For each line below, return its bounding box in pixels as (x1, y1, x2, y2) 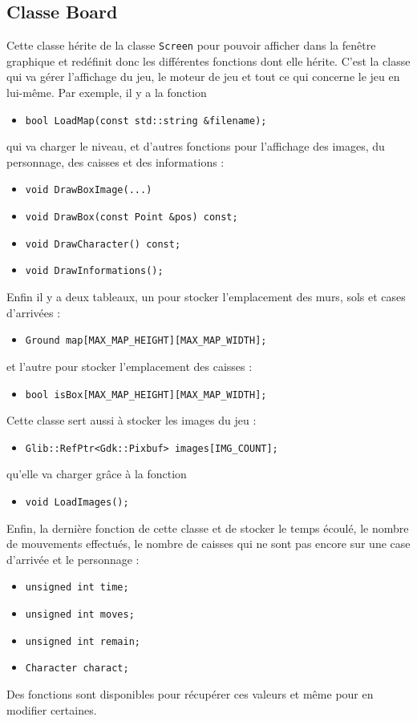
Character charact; (25, 663, 129, 675)
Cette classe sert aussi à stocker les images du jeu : (6, 412, 257, 429)
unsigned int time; (25, 582, 129, 594)
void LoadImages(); (25, 497, 129, 509)
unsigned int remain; (25, 635, 140, 647)
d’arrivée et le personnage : (6, 550, 140, 567)
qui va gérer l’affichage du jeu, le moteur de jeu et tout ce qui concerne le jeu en (6, 68, 400, 85)
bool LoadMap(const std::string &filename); (25, 115, 267, 127)
